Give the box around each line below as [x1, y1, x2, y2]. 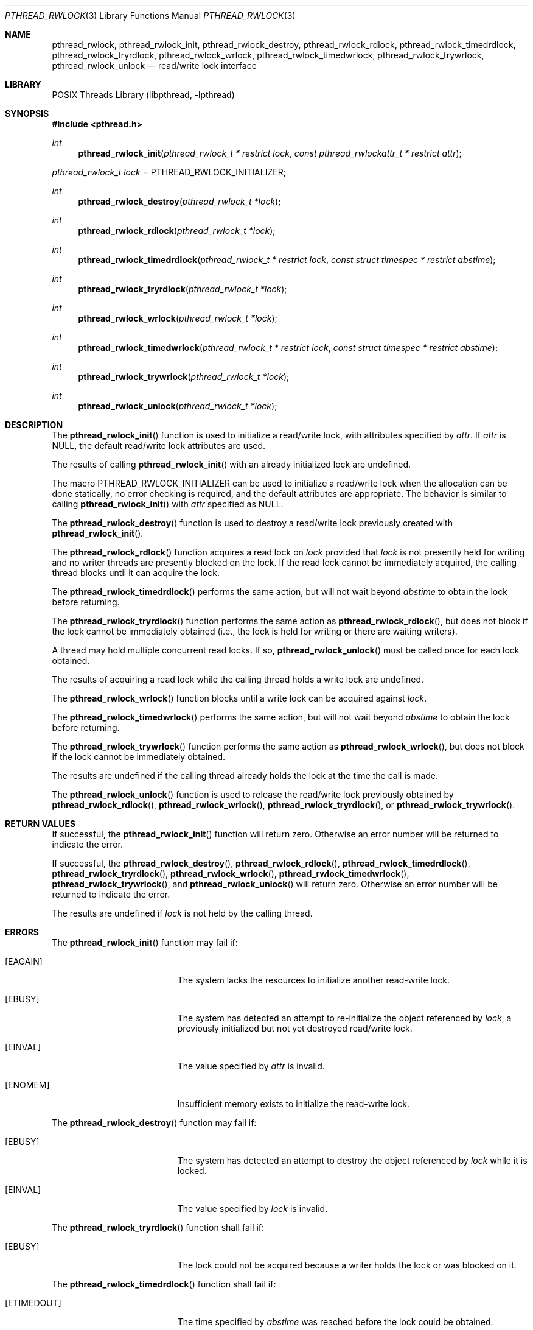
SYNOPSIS [5, 108, 49, 119]
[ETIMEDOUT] [5, 1298, 61, 1308]
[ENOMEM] [5, 1080, 50, 1090]
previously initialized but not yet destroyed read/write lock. [177, 1023, 413, 1033]
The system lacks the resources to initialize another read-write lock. [177, 975, 450, 985]
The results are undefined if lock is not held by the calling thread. [52, 908, 313, 918]
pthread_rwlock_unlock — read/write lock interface [52, 60, 257, 71]
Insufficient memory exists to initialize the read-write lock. [177, 1099, 409, 1109]
